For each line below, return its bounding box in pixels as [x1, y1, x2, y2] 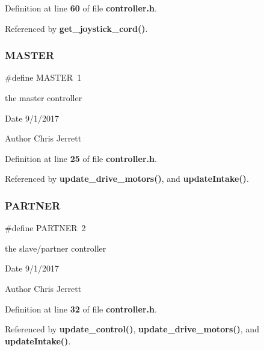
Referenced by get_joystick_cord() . [5, 22, 148, 34]
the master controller [5, 92, 82, 104]
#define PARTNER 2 [5, 222, 86, 234]
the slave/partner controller [5, 241, 106, 254]
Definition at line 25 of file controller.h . [5, 152, 157, 164]
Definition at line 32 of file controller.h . [5, 302, 157, 315]
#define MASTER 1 [5, 71, 82, 84]
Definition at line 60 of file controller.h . [5, 2, 157, 14]
